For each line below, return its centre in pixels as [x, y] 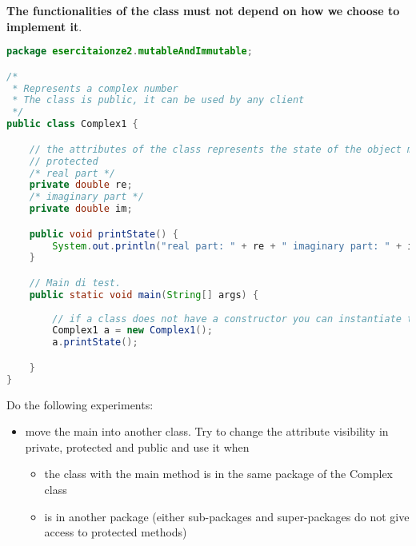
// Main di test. [75, 283]
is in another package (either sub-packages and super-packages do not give [227, 516]
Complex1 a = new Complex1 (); [132, 331]
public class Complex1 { [72, 124]
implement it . [44, 26]
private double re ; [81, 185]
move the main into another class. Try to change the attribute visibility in [207, 431]
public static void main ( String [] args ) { [144, 295]
